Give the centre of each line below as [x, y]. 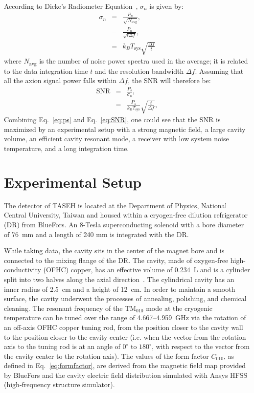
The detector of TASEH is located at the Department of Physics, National [115, 205]
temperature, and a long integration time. [67, 148]
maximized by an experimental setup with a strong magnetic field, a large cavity [125, 129]
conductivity [23, 270]
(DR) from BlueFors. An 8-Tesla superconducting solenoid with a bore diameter [124, 224]
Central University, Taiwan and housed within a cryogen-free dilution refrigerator [126, 215]
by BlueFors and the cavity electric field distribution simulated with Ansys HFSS [126, 375]
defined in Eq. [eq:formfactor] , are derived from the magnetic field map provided [125, 365]
